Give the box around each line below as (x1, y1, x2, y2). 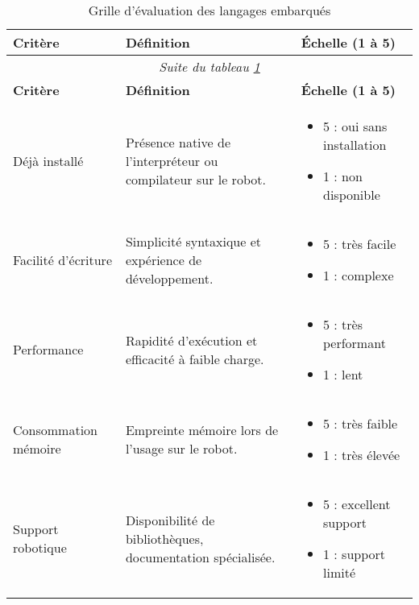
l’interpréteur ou (125, 151, 218, 170)
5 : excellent (322, 495, 391, 513)
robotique (13, 538, 67, 557)
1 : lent (322, 365, 363, 383)
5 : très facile (322, 234, 396, 253)
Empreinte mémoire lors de (125, 421, 279, 439)
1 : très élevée (322, 445, 400, 464)
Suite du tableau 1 (159, 57, 260, 76)
